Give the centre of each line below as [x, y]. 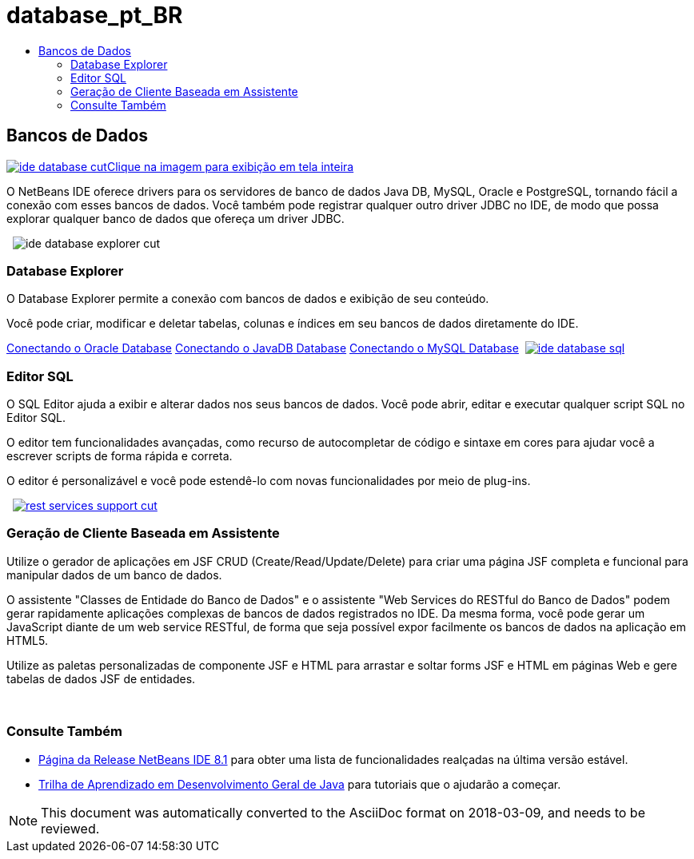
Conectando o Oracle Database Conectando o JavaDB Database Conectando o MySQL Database [263, 348]
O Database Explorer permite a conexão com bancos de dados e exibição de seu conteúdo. [248, 299]
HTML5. [27, 640]
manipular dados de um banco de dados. [114, 575]
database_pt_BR [95, 15]
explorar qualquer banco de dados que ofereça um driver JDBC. [175, 218]
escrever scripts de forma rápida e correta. [120, 456]
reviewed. [70, 828]
